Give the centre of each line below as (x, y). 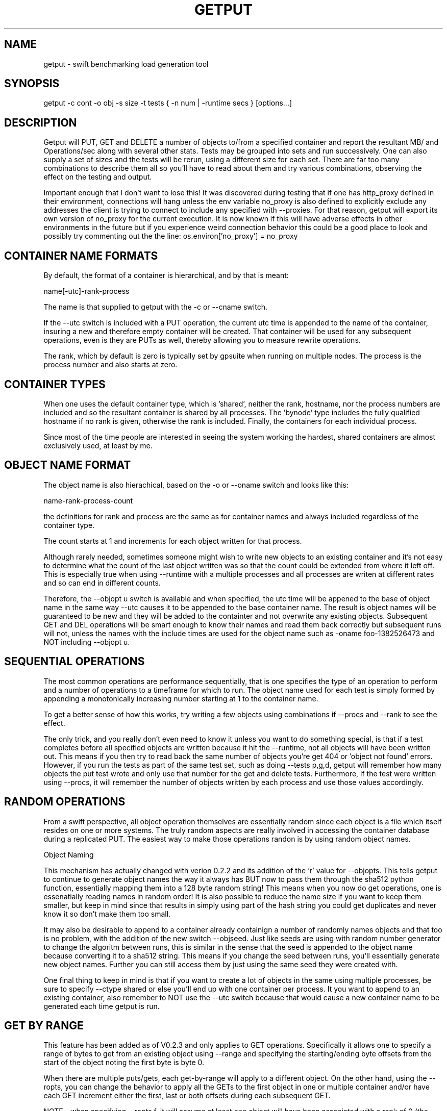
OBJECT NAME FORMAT (68, 465)
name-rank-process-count (88, 500)
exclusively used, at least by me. (98, 445)
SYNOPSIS (32, 84)
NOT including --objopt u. (87, 642)
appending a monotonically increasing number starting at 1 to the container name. (181, 698)
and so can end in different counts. (102, 583)
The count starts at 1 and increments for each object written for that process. (173, 541)
